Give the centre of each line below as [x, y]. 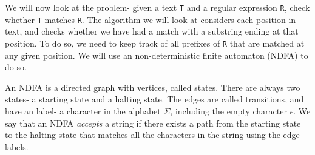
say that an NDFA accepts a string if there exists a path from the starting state [153, 123]
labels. [17, 146]
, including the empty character [229, 110]
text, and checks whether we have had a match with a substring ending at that [152, 31]
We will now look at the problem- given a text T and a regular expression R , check [157, 7]
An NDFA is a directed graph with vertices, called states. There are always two [153, 87]
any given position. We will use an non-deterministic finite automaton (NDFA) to [157, 55]
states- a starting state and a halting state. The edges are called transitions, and [154, 99]
